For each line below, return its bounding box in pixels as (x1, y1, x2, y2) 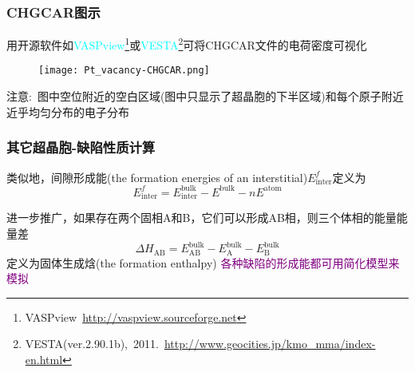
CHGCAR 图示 (6, 2, 101, 22)
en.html (25, 350, 63, 367)
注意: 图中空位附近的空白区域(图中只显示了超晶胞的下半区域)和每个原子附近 (6, 88, 404, 105)
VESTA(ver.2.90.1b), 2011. (25, 335, 159, 352)
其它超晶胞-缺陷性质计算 (6, 137, 156, 157)
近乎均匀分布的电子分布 (6, 103, 129, 120)
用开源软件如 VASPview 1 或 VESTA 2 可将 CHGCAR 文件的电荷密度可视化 (6, 34, 367, 53)
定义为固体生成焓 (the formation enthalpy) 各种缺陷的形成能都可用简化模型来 (6, 254, 400, 271)
